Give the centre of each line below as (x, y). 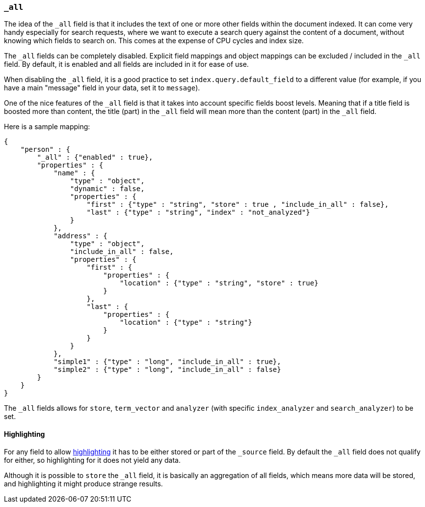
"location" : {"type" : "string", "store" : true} (219, 283)
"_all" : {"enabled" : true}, (95, 157)
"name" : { (74, 173)
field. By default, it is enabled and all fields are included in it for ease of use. (126, 64)
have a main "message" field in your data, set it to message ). (102, 88)
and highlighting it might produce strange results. (83, 483)
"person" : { (45, 150)
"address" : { (80, 236)
